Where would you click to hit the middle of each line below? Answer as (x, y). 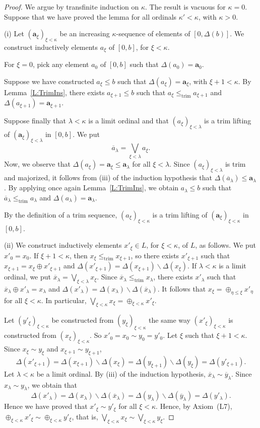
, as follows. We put (225, 245)
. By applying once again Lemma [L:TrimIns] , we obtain (91, 188)
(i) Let (14, 33)
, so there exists (155, 255)
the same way (170, 320)
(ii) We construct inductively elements (63, 245)
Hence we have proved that (46, 406)
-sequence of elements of (153, 33)
